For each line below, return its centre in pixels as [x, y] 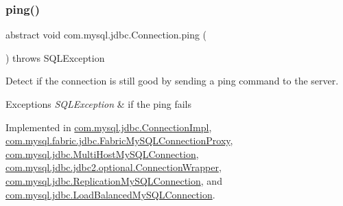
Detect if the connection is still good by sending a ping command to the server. [172, 81]
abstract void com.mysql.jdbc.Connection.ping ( [106, 35]
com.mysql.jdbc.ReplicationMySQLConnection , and [114, 180]
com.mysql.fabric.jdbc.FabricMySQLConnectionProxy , [119, 140]
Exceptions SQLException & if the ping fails [98, 104]
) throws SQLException [55, 57]
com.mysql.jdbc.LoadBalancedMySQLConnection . [110, 194]
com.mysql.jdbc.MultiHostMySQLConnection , [102, 153]
